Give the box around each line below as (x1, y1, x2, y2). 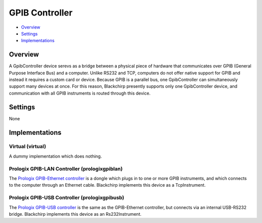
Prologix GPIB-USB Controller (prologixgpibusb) (9, 194, 125, 201)
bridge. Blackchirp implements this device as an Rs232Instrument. (9, 211, 142, 217)
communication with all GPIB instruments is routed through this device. (9, 90, 150, 96)
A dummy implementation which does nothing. (9, 153, 102, 159)
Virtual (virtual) (9, 143, 46, 150)
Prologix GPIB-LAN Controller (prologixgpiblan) (9, 165, 123, 172)
